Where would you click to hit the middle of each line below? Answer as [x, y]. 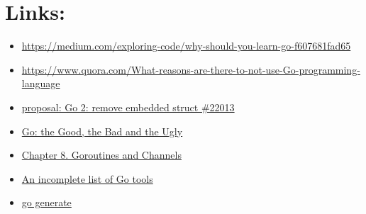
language [41, 83]
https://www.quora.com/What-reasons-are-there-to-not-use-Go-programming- [191, 69]
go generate [46, 202]
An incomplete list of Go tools [87, 178]
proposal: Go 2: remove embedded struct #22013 [128, 107]
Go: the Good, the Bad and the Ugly [102, 131]
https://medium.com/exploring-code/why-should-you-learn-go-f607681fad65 [186, 46]
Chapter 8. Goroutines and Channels [101, 155]
